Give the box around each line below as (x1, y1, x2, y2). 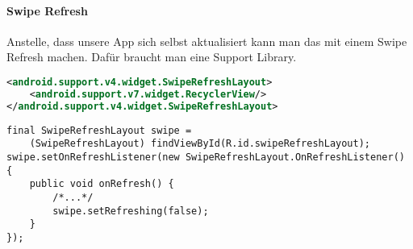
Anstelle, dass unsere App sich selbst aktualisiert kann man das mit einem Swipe (6, 32, 407, 49)
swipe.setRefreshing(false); (52, 205, 209, 217)
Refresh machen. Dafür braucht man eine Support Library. (6, 48, 297, 65)
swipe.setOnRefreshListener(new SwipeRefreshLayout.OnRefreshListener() (6, 151, 405, 163)
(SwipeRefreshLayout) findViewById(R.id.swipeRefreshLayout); (29, 138, 371, 150)
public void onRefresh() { (29, 178, 174, 190)
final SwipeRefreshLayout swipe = (6, 124, 192, 136)
